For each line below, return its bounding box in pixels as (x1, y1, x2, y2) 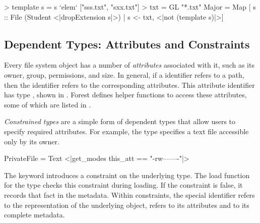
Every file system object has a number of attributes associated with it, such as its (4, 60, 254, 70)
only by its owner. (4, 136, 59, 146)
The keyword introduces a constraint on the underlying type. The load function (4, 170, 250, 180)
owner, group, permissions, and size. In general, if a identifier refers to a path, (4, 69, 244, 80)
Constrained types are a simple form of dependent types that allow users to (4, 116, 236, 127)
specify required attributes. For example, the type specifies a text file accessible (4, 126, 249, 136)
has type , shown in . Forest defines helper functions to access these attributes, (4, 89, 247, 100)
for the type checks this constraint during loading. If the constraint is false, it (4, 180, 243, 190)
